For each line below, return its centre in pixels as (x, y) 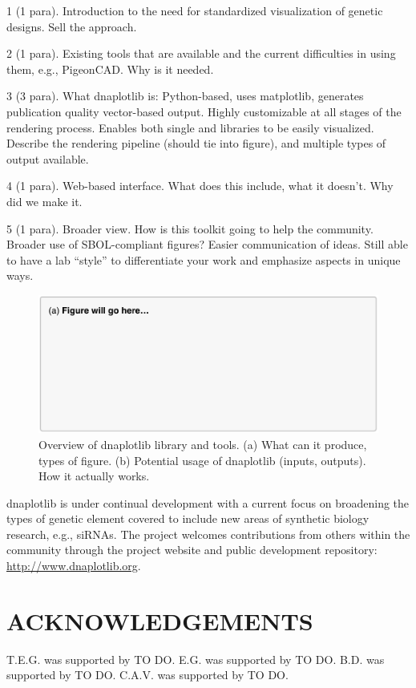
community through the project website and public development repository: (192, 550)
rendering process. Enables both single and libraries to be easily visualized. (190, 127)
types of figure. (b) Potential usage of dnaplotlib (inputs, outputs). (202, 460)
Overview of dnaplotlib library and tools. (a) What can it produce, (203, 444)
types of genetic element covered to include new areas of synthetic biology (188, 518)
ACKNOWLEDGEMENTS (160, 620)
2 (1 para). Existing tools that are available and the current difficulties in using (201, 53)
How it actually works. (94, 476)
